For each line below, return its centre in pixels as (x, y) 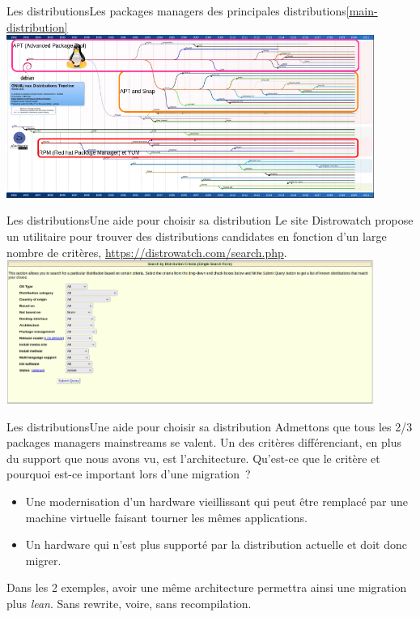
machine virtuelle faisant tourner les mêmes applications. (166, 517)
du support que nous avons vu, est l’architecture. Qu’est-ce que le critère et (193, 458)
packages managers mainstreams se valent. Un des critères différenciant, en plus (204, 442)
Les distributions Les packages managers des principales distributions (176, 11)
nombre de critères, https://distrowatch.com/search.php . (147, 252)
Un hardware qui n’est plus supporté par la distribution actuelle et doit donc (216, 544)
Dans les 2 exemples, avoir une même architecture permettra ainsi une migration (207, 587)
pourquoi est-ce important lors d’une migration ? (129, 474)
